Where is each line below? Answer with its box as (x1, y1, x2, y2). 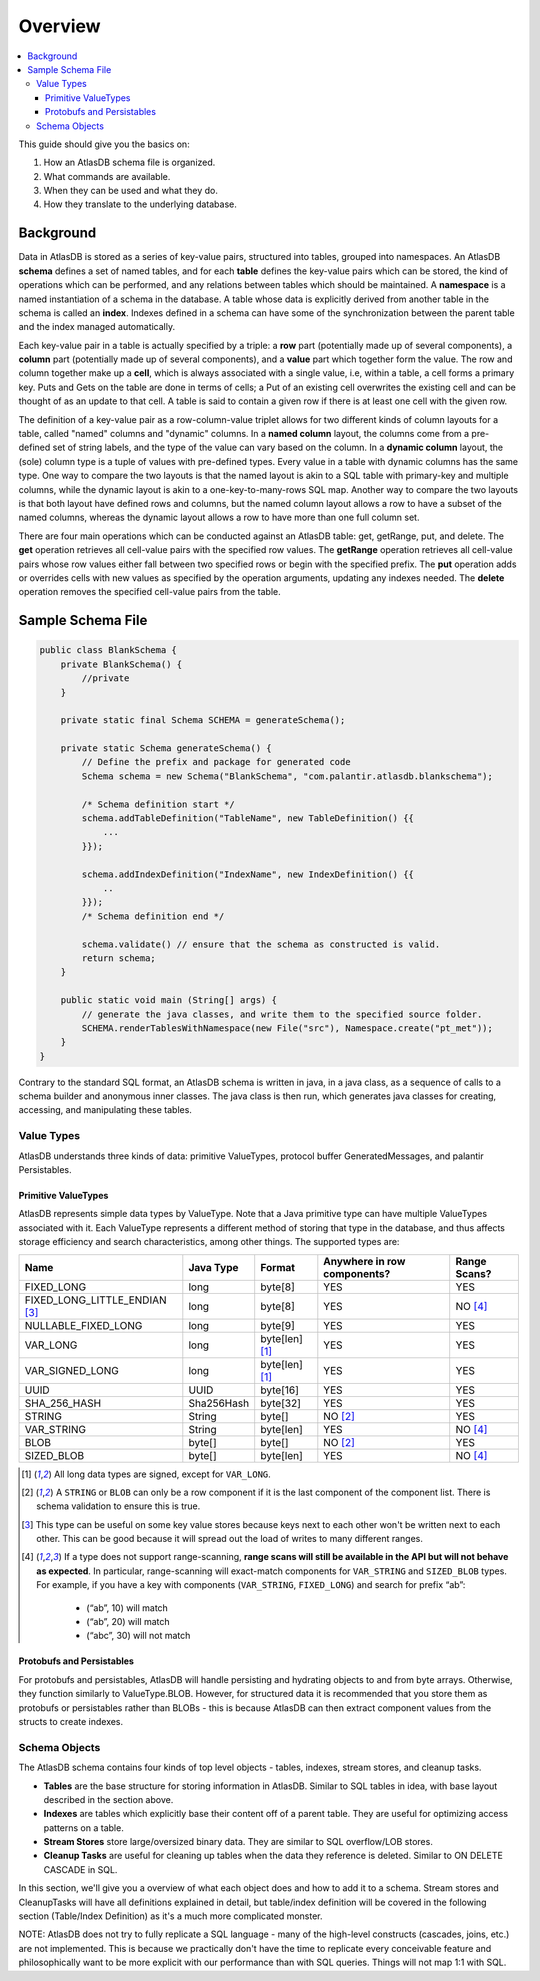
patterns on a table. (43, 1821, 124, 1834)
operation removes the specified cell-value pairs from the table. (18, 586, 282, 598)
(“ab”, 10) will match (86, 1601, 169, 1614)
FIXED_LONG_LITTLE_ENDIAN (24, 1293, 167, 1307)
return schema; (81, 952, 157, 964)
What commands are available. (43, 170, 171, 182)
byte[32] (260, 1396, 302, 1410)
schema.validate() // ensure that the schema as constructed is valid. (81, 938, 441, 950)
